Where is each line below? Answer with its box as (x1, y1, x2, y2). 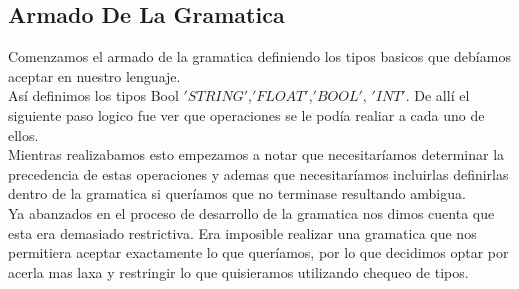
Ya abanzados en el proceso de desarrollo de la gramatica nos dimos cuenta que (8, 202, 495, 223)
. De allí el (405, 85, 470, 106)
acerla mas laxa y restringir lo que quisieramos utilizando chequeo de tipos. (8, 261, 469, 282)
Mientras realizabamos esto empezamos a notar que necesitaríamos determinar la (8, 144, 505, 165)
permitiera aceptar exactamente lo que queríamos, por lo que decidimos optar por (8, 242, 509, 263)
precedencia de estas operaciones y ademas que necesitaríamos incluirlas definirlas (8, 163, 509, 184)
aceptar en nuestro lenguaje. (8, 65, 181, 86)
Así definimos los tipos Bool (8, 85, 179, 106)
